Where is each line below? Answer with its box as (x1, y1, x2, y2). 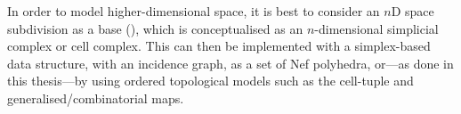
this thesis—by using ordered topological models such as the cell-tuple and (7, 71, 414, 90)
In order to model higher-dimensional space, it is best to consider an (7, 2, 380, 20)
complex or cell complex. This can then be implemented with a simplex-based (7, 37, 431, 55)
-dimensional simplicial (314, 19, 439, 37)
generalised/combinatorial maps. (7, 88, 184, 107)
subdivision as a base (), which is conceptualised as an (7, 19, 303, 37)
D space (391, 2, 434, 20)
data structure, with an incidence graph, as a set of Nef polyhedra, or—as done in (7, 53, 454, 72)
